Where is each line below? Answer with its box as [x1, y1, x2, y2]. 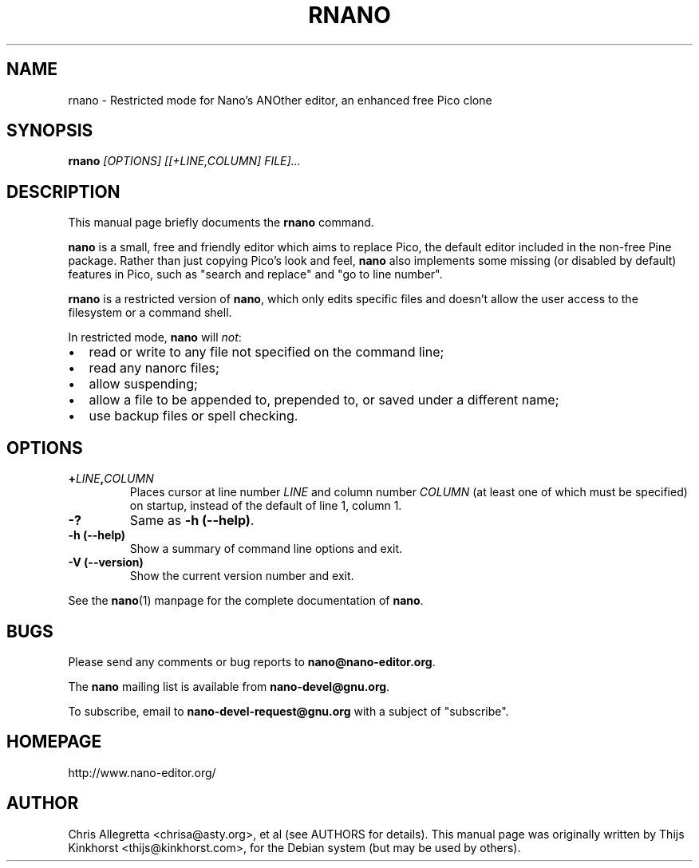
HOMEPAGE [6, 732, 102, 752]
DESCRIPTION [6, 181, 120, 202]
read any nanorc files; [89, 360, 219, 377]
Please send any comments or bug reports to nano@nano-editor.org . [68, 654, 436, 669]
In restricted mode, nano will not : [68, 330, 242, 345]
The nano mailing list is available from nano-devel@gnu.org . [68, 679, 390, 693]
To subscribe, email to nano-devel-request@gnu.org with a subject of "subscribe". [68, 704, 509, 718]
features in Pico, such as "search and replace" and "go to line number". [68, 267, 443, 282]
